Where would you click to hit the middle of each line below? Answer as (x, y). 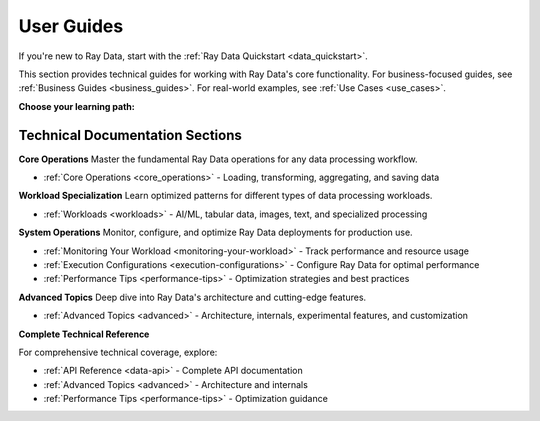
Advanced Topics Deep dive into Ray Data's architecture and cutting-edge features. (192, 297)
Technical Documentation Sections (130, 135)
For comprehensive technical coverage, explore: (118, 352)
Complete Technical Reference (84, 334)
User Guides (71, 26)
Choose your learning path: (76, 106)
